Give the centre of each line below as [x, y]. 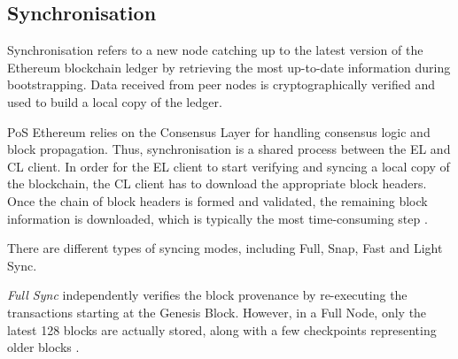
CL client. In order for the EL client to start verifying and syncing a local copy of [229, 166]
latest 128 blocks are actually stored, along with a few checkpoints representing [222, 329]
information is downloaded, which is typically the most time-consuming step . [217, 218]
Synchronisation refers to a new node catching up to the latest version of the [215, 50]
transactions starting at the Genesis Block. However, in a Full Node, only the [217, 312]
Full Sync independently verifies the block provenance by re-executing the [207, 295]
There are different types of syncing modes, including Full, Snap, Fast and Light [225, 248]
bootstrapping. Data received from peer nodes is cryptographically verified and [221, 84]
